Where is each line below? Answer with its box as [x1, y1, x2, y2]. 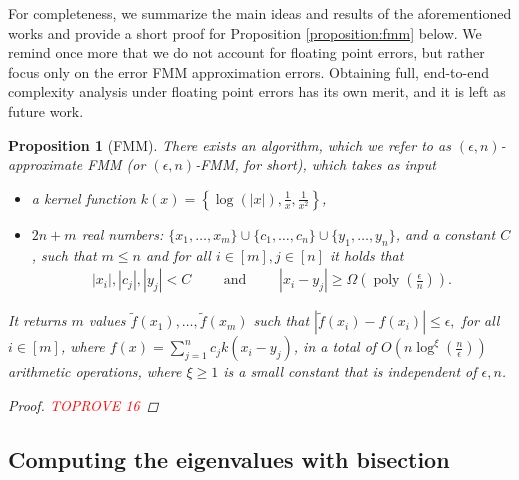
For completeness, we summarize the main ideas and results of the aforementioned [8, 3, 512, 23]
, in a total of [293, 336, 377, 357]
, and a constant [395, 223, 496, 244]
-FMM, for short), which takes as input [195, 154, 436, 175]
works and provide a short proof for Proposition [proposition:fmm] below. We [8, 22, 482, 43]
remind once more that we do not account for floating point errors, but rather [8, 42, 485, 63]
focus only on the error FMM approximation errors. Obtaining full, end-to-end [8, 61, 489, 82]
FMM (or [87, 154, 146, 175]
